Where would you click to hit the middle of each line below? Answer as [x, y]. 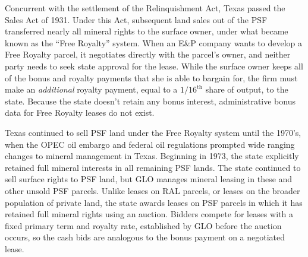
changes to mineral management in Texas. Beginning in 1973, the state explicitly [152, 156]
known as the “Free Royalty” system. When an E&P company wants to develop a [154, 42]
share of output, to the [247, 89]
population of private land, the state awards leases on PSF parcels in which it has [154, 202]
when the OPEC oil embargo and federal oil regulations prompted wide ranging [150, 144]
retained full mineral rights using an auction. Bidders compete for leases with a [149, 214]
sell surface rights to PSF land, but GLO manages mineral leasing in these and [149, 179]
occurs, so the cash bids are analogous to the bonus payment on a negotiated [145, 237]
